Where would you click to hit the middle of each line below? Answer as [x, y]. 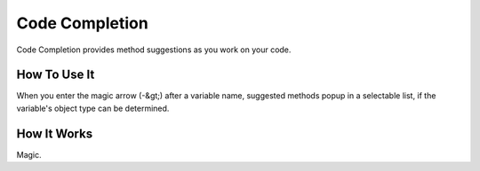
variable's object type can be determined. [93, 108]
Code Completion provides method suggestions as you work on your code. [154, 50]
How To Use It [56, 75]
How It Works [55, 133]
